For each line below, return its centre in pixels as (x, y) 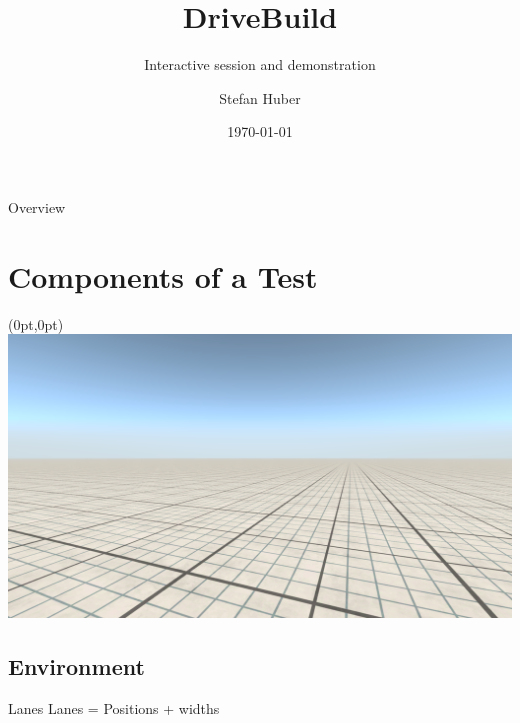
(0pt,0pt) (36, 323)
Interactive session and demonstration (260, 64)
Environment (76, 665)
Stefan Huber (260, 97)
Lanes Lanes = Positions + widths (114, 707)
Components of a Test (163, 275)
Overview (37, 206)
